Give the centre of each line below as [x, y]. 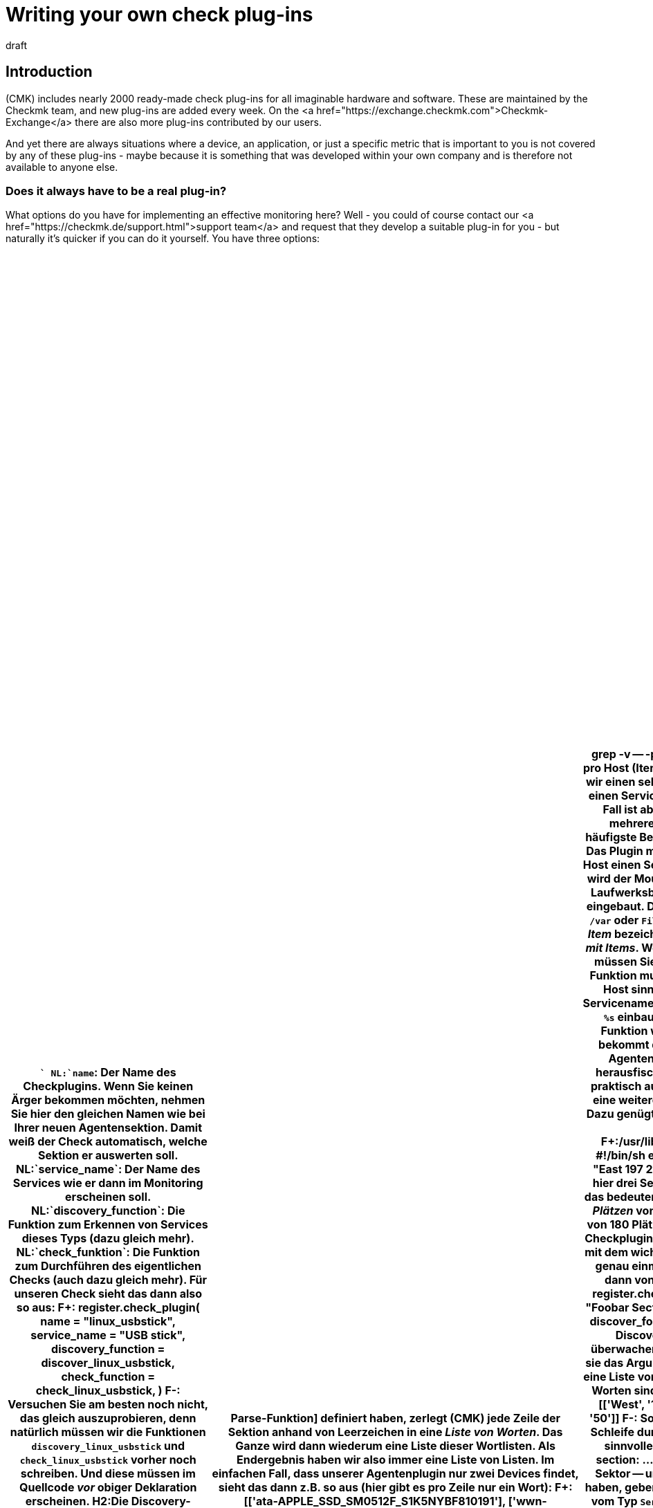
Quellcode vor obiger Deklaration [108, 1488]
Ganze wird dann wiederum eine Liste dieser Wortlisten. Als [396, 1446]
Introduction [49, 72]
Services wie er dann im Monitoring [108, 1183]
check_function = [108, 1377]
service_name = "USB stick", [108, 1335]
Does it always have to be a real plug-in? [116, 191]
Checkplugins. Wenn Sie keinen [108, 1086]
